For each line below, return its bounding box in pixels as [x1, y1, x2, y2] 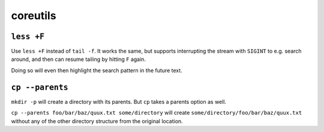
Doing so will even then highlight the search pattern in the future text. [11, 66, 182, 74]
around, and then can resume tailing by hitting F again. [11, 56, 146, 63]
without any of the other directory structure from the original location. [11, 117, 183, 125]
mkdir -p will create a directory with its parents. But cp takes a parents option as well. [11, 98, 227, 105]
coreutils [11, 9, 56, 22]
